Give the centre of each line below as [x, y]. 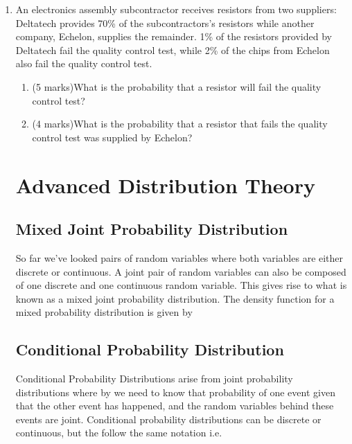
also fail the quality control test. [84, 63]
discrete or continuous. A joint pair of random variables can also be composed [181, 271]
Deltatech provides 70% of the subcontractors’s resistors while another [165, 23]
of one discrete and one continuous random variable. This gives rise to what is [181, 285]
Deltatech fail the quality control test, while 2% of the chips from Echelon [173, 50]
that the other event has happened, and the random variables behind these [175, 406]
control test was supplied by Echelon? [112, 137]
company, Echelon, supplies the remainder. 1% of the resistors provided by [174, 36]
